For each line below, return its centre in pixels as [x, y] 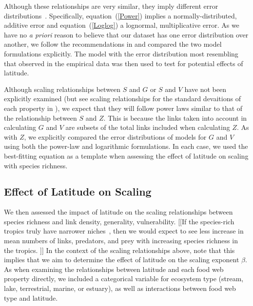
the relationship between [40, 117]
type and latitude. [31, 297]
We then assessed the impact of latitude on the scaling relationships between [118, 212]
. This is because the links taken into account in [175, 117]
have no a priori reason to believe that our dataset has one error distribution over [126, 34]
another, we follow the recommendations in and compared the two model [113, 44]
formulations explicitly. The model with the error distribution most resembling [121, 53]
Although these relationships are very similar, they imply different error [111, 6]
